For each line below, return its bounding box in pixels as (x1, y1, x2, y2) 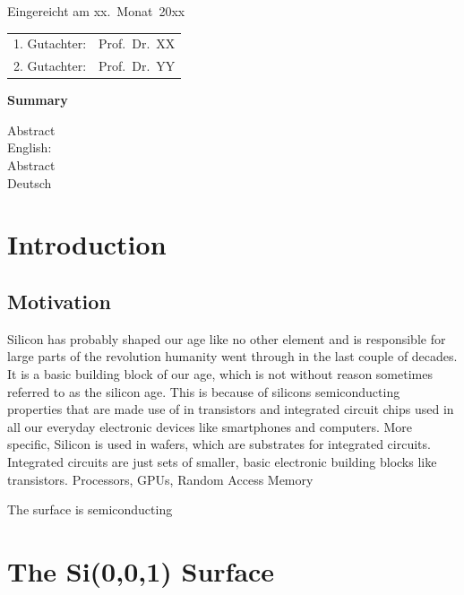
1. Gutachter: (13, 34, 87, 53)
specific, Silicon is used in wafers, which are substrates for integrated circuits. (7, 435, 431, 453)
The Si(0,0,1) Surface (7, 552, 275, 589)
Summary (7, 91, 68, 109)
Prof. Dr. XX (99, 34, 176, 53)
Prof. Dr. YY (99, 56, 176, 75)
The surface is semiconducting (7, 500, 173, 519)
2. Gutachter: (13, 56, 87, 75)
